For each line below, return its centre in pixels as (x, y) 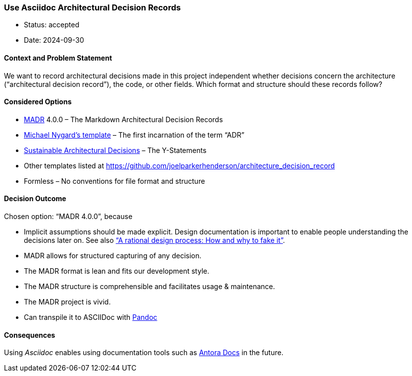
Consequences (30, 335)
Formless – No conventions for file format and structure (115, 181)
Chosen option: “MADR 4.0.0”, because (68, 217)
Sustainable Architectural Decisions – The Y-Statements (115, 150)
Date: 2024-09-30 (54, 40)
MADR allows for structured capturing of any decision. (113, 256)
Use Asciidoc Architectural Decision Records (92, 7)
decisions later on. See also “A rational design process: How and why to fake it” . (155, 240)
